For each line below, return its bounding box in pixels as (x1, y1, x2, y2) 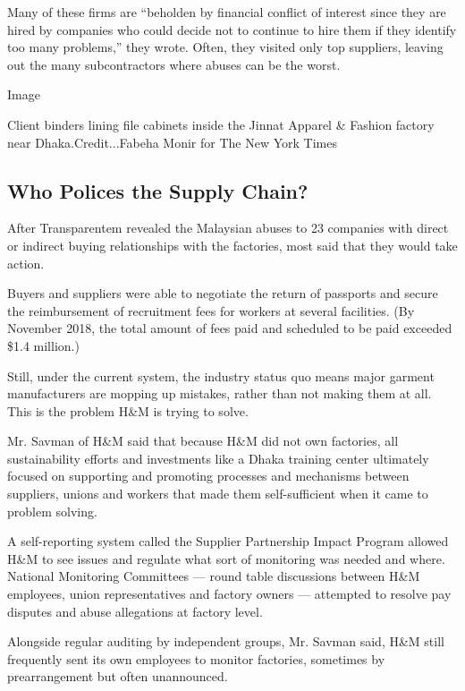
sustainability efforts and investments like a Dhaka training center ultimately (7, 448, 429, 467)
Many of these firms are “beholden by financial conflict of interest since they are (7, 3, 446, 21)
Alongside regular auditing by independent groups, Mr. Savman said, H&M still (7, 632, 444, 651)
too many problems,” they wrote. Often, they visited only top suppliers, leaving (7, 38, 444, 56)
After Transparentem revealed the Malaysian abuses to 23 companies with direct (7, 218, 449, 237)
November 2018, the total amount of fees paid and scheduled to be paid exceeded (7, 319, 452, 337)
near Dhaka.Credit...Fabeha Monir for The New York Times (7, 132, 337, 151)
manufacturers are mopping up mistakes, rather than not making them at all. (7, 384, 432, 403)
